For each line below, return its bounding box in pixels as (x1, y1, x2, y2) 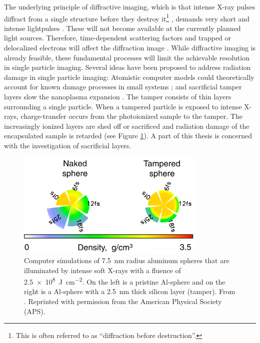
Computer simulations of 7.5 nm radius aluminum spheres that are (24, 255, 229, 265)
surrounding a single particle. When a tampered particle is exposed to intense (4, 101, 242, 111)
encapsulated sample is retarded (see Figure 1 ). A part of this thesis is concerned (4, 130, 252, 141)
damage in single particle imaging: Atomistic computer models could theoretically (4, 71, 254, 82)
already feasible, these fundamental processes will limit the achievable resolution (4, 52, 249, 62)
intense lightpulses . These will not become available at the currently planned (4, 22, 241, 33)
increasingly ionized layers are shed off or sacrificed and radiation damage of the (4, 120, 249, 131)
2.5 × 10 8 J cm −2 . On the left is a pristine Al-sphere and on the (24, 275, 225, 287)
